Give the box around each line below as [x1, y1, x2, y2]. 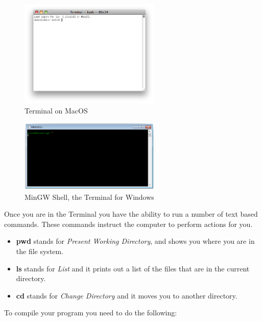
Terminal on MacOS [25, 105, 88, 116]
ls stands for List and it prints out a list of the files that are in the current [16, 263, 250, 273]
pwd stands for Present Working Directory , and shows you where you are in [16, 236, 255, 246]
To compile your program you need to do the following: [4, 307, 177, 318]
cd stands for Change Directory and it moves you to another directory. [16, 290, 237, 301]
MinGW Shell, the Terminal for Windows [25, 191, 154, 202]
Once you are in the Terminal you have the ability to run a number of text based [4, 209, 258, 219]
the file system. [16, 245, 64, 256]
